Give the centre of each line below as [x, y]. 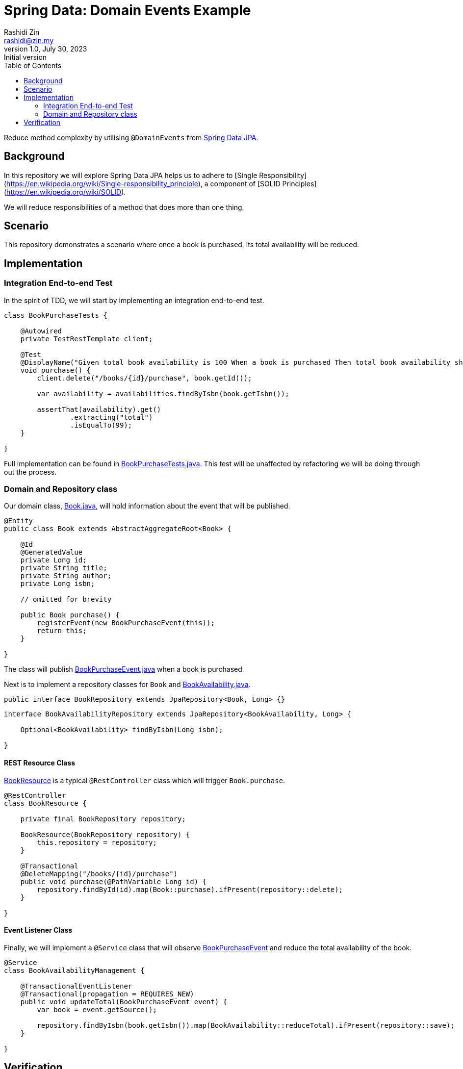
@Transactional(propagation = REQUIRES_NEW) [107, 994]
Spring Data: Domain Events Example [128, 10]
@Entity [19, 521]
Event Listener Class [38, 930]
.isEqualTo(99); [101, 425]
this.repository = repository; [97, 842]
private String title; [64, 568]
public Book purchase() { [70, 615]
